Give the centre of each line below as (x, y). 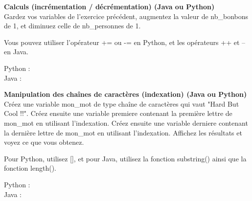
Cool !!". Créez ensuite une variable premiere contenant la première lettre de (118, 113)
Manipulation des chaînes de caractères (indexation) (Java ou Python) (126, 94)
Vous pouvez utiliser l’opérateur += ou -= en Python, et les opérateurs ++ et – (125, 42)
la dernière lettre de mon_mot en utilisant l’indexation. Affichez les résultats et (123, 132)
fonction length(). (30, 168)
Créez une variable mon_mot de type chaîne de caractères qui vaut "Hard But (122, 103)
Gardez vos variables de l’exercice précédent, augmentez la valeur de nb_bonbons (126, 16)
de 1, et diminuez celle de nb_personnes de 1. (72, 26)
